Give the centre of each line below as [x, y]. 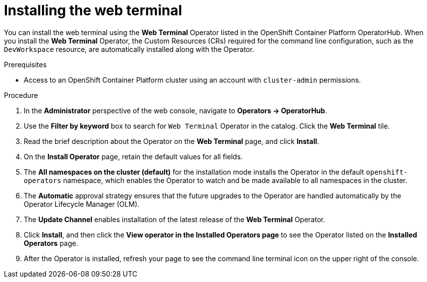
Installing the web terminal [93, 10]
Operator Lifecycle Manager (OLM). [82, 204]
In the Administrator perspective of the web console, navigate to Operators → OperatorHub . [175, 110]
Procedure [21, 95]
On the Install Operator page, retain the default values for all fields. [133, 156]
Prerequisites [25, 64]
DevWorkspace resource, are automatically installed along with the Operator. [129, 49]
